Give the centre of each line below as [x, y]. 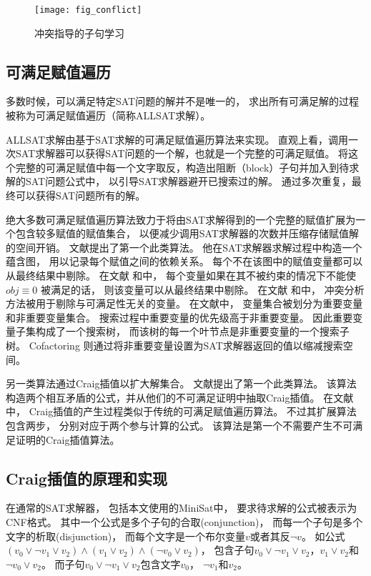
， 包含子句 [227, 550]
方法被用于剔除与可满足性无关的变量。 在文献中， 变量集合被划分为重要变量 [184, 303]
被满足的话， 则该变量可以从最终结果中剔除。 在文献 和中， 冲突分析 [202, 289]
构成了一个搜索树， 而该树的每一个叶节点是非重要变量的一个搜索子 [192, 331]
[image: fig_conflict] [88, 10]
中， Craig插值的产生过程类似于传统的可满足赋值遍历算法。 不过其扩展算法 [181, 411]
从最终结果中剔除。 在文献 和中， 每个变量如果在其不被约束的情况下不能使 [181, 275]
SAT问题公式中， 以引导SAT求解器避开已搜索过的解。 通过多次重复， [188, 181]
